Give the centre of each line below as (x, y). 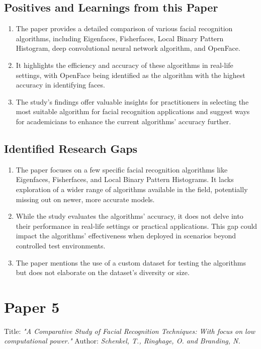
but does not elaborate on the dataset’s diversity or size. (103, 272)
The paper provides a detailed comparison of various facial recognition (124, 28)
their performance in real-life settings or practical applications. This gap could (137, 226)
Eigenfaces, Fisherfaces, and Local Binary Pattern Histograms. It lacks (125, 179)
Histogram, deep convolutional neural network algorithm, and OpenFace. (128, 48)
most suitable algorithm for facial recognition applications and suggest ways (133, 111)
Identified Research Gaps (71, 148)
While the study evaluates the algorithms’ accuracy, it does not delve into (129, 216)
